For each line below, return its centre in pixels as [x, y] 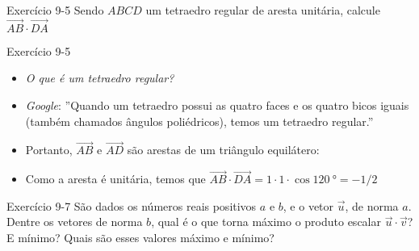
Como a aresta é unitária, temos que [115, 179]
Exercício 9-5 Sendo [55, 10]
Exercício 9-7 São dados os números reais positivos [132, 205]
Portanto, [49, 150]
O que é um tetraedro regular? [100, 78]
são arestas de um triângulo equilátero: [223, 150]
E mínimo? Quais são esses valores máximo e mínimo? [140, 237]
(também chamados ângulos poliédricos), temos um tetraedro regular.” [199, 121]
